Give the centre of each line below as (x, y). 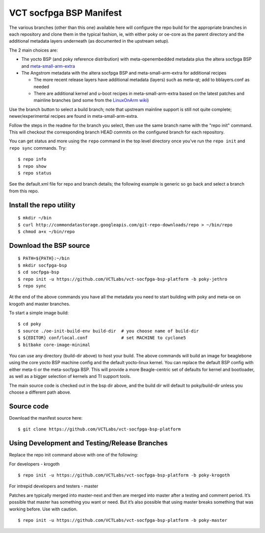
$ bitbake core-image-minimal (54, 345)
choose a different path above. (40, 392)
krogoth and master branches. (40, 304)
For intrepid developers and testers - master (54, 486)
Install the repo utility (42, 205)
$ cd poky (29, 324)
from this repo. (24, 191)
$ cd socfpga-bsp (39, 272)
